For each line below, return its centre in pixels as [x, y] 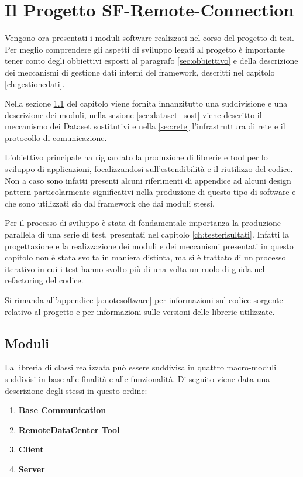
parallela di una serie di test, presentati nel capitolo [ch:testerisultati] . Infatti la [147, 234]
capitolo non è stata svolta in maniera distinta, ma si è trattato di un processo [145, 257]
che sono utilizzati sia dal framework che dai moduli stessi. [110, 203]
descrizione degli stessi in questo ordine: [76, 390]
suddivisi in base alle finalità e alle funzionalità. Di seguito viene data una [137, 378]
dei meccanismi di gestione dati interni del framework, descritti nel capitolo [140, 72]
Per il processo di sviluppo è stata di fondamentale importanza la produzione [143, 223]
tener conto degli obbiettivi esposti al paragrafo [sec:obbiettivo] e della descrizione [151, 61]
